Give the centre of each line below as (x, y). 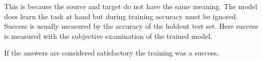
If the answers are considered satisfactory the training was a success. (112, 53)
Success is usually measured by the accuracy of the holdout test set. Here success (131, 26)
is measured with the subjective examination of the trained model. (108, 36)
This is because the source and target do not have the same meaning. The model (131, 6)
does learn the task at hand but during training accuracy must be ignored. (121, 16)
